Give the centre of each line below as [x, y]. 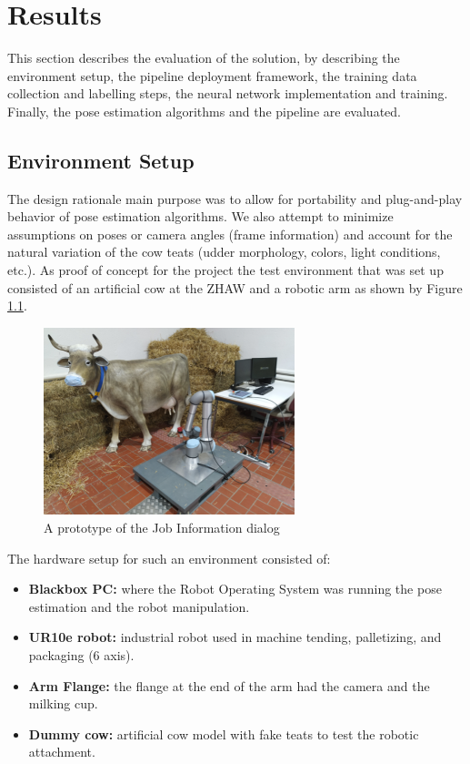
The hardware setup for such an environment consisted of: [169, 558]
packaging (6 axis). [81, 654]
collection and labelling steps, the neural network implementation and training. [228, 93]
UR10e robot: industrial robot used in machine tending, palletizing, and [235, 637]
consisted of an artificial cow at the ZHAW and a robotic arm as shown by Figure [235, 287]
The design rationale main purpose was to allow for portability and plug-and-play [235, 198]
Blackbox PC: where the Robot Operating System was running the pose [235, 589]
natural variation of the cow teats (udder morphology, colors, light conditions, [224, 252]
